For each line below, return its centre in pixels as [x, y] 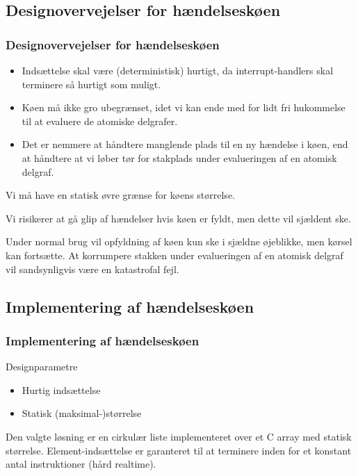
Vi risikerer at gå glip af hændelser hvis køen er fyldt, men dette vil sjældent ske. [178, 218]
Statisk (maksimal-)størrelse [82, 413]
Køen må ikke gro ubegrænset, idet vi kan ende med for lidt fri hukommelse [184, 107]
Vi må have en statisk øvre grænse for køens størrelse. [120, 195]
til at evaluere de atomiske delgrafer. [100, 121]
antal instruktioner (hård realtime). [81, 464]
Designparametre [42, 367]
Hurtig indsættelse [61, 389]
